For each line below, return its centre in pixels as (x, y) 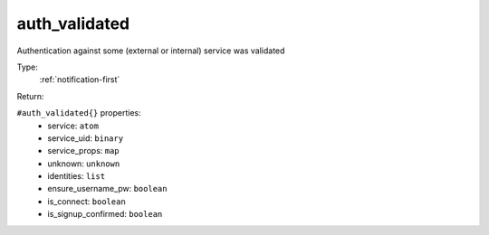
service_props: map (83, 151)
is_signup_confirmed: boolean (105, 214)
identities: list (77, 176)
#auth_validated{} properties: (79, 113)
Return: (30, 96)
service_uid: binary (86, 138)
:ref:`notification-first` (80, 80)
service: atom (73, 126)
